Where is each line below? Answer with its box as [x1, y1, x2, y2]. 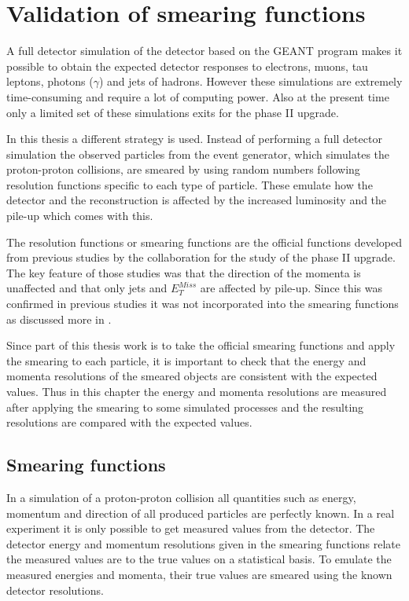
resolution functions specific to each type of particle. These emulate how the [6, 176, 373, 192]
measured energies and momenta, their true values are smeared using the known [6, 566, 392, 582]
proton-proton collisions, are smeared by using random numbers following [6, 161, 360, 178]
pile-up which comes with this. [6, 207, 153, 224]
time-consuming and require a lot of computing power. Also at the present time [6, 88, 389, 104]
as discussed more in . [6, 310, 112, 327]
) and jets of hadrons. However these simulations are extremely [98, 73, 403, 90]
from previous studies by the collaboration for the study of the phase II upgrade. [6, 249, 396, 266]
